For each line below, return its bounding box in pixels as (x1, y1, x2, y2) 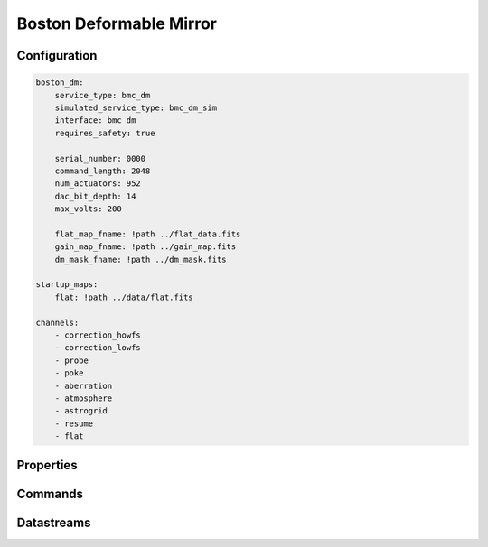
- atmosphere (54, 393, 113, 403)
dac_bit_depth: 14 (54, 190, 136, 201)
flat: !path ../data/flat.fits (54, 292, 193, 302)
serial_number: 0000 (54, 153, 146, 163)
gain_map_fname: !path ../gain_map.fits (54, 242, 237, 252)
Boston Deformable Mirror (16, 14, 217, 33)
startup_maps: (35, 280, 99, 290)
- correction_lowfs (54, 343, 142, 353)
